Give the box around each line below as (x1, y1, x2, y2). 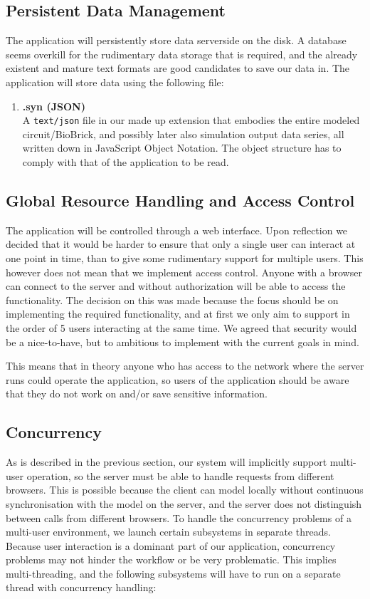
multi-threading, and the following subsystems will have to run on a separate (6, 566, 341, 580)
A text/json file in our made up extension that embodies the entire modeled (22, 113, 360, 127)
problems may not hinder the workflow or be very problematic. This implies (6, 552, 337, 567)
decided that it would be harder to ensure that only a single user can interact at (6, 236, 356, 251)
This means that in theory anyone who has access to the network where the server (6, 358, 364, 373)
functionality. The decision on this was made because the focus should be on (6, 292, 339, 307)
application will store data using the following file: (6, 74, 224, 89)
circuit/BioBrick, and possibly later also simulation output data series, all (22, 126, 344, 141)
